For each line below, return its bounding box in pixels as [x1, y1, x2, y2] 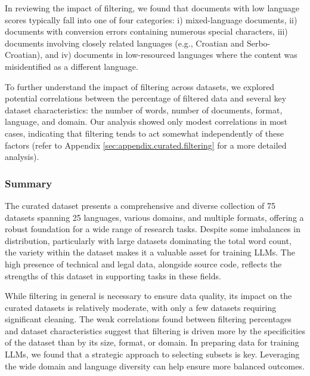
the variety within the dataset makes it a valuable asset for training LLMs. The [5, 246, 295, 258]
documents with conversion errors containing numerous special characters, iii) [5, 25, 288, 38]
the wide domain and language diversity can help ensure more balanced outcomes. [5, 359, 305, 372]
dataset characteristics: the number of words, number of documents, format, [5, 103, 283, 116]
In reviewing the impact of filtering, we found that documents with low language [5, 2, 300, 14]
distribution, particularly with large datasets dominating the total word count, [5, 234, 292, 246]
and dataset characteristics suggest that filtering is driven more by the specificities [5, 324, 305, 337]
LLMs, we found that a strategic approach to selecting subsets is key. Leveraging [5, 348, 300, 360]
